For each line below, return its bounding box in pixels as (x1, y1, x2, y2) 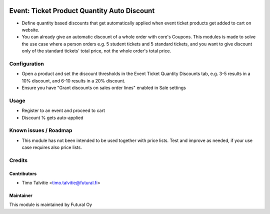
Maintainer (9, 192, 32, 198)
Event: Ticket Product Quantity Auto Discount (9, 6, 155, 15)
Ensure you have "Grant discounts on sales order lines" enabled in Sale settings (21, 85, 186, 90)
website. (21, 26, 39, 32)
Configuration (9, 60, 44, 67)
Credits (9, 156, 27, 163)
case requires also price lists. (21, 144, 82, 150)
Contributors (9, 170, 37, 176)
